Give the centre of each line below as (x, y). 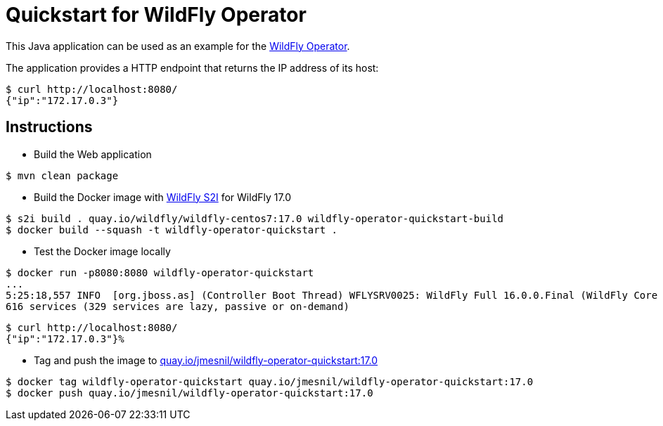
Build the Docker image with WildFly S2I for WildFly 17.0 (163, 197)
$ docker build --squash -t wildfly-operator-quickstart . (172, 230)
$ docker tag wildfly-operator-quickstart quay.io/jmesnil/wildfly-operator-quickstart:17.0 (270, 381)
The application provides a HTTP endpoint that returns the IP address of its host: (192, 67)
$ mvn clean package (62, 175)
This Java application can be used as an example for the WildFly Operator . (178, 46)
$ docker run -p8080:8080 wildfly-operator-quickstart (160, 272)
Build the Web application (93, 154)
